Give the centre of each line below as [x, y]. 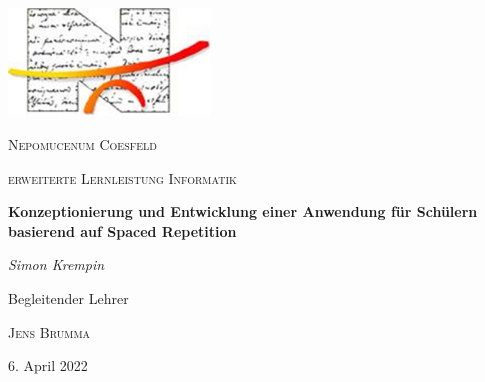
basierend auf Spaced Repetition [122, 230]
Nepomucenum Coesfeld [82, 143]
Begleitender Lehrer [68, 297]
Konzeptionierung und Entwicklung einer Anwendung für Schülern [243, 211]
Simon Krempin [56, 264]
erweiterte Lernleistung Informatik [122, 177]
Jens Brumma [49, 331]
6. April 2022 [48, 365]
